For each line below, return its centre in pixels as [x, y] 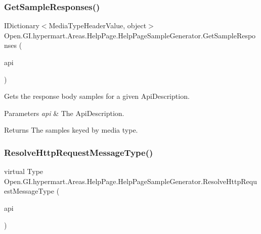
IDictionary [22, 25]
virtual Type [24, 171]
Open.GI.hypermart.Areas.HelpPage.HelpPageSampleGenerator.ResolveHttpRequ [130, 181]
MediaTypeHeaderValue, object [98, 25]
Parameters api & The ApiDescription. [64, 113]
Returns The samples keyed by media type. [71, 130]
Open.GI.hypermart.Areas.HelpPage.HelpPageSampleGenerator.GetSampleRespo [130, 35]
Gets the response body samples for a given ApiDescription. [97, 96]
